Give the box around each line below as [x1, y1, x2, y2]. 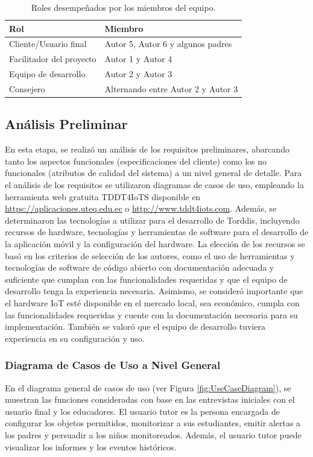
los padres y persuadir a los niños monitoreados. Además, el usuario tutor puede [5, 428, 302, 441]
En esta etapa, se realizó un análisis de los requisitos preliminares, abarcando [5, 143, 289, 156]
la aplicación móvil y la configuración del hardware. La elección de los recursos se [5, 238, 305, 250]
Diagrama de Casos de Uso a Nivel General [5, 358, 221, 373]
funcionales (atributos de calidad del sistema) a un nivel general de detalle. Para [5, 166, 302, 179]
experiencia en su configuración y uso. [5, 332, 145, 344]
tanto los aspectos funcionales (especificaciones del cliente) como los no [5, 154, 267, 167]
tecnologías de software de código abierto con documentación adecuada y [5, 261, 274, 274]
